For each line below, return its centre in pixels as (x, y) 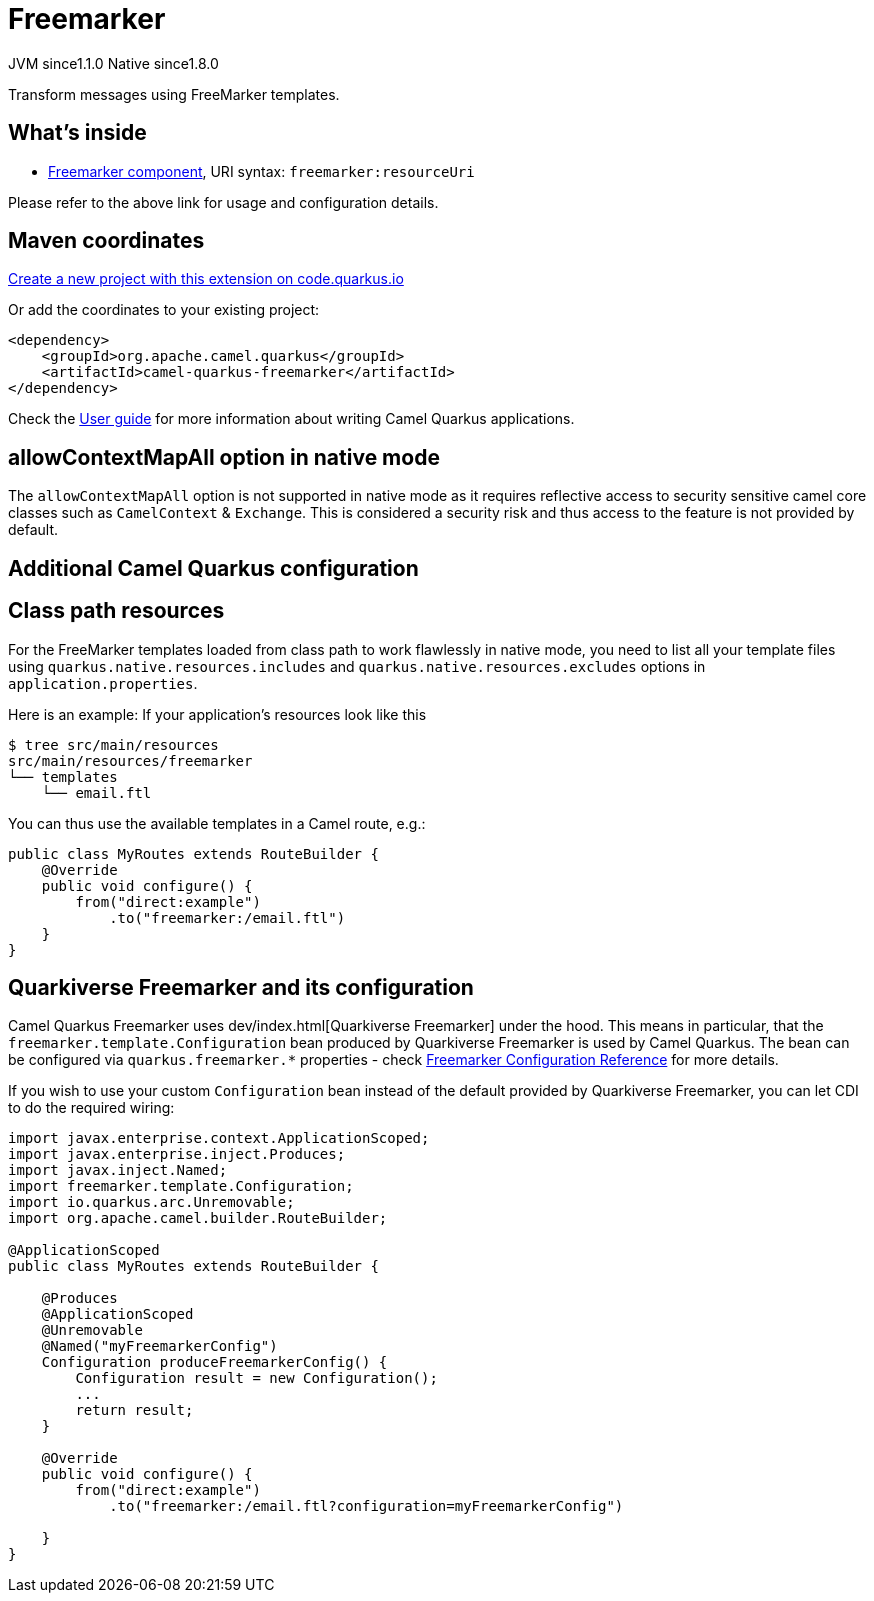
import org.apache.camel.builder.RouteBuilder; (198, 1218)
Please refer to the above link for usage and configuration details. (223, 202)
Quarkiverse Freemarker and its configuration (241, 987)
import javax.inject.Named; (118, 1170)
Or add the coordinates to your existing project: (164, 310)
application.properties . (103, 683)
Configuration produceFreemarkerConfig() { (214, 1362)
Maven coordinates (106, 241)
